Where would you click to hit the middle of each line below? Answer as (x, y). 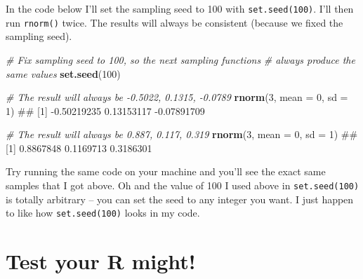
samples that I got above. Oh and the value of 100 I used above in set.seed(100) (183, 185)
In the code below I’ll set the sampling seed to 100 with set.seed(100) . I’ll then (180, 8)
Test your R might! (101, 261)
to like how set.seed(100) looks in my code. (103, 213)
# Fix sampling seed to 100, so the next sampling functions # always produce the (180, 59)
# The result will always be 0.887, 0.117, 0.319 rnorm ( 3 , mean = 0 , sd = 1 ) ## (182, 134)
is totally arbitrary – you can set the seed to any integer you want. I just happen (180, 199)
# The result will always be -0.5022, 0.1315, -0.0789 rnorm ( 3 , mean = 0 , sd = (177, 97)
